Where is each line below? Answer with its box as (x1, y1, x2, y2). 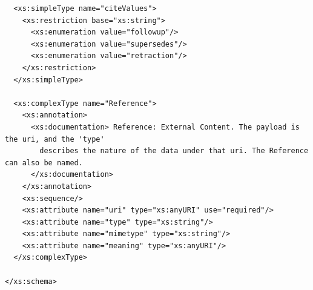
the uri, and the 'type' (5, 134, 105, 143)
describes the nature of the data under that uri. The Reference (39, 147, 309, 156)
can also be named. (5, 158, 83, 167)
